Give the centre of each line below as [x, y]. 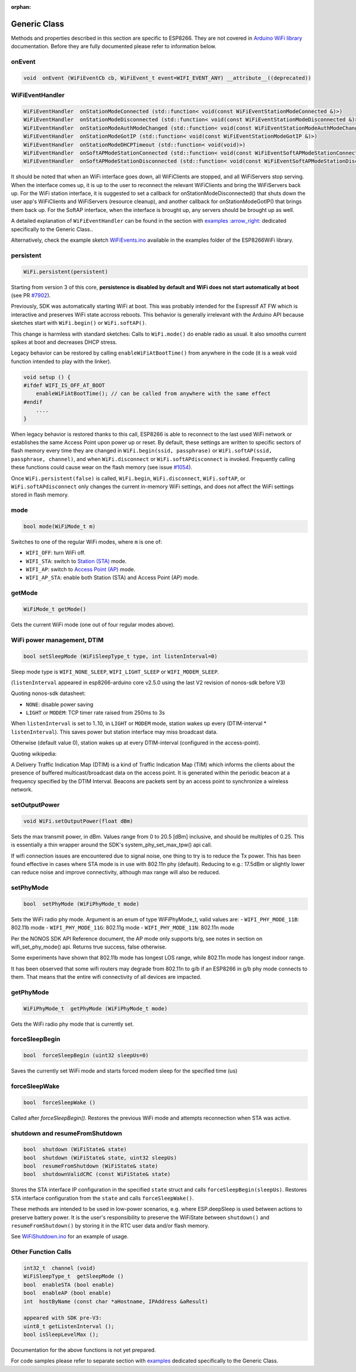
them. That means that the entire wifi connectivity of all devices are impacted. [106, 977]
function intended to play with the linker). [61, 361]
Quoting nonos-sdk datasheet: [48, 693]
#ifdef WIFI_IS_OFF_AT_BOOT [64, 385]
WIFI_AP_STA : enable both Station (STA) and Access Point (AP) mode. [112, 578]
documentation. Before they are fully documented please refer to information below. [114, 46]
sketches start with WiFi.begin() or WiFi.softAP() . [79, 323]
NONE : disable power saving [60, 704]
